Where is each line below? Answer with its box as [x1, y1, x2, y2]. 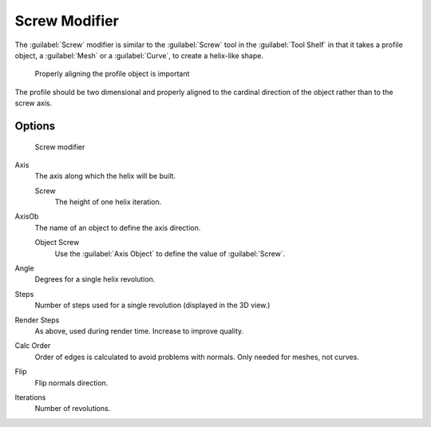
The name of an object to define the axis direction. [34, 223, 201, 232]
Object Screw [34, 238, 80, 247]
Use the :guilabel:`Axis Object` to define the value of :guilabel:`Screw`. [54, 248, 286, 259]
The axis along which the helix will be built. [34, 172, 176, 181]
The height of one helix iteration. [54, 197, 162, 207]
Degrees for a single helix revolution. [34, 275, 156, 284]
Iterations [14, 392, 46, 402]
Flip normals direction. [34, 378, 109, 387]
